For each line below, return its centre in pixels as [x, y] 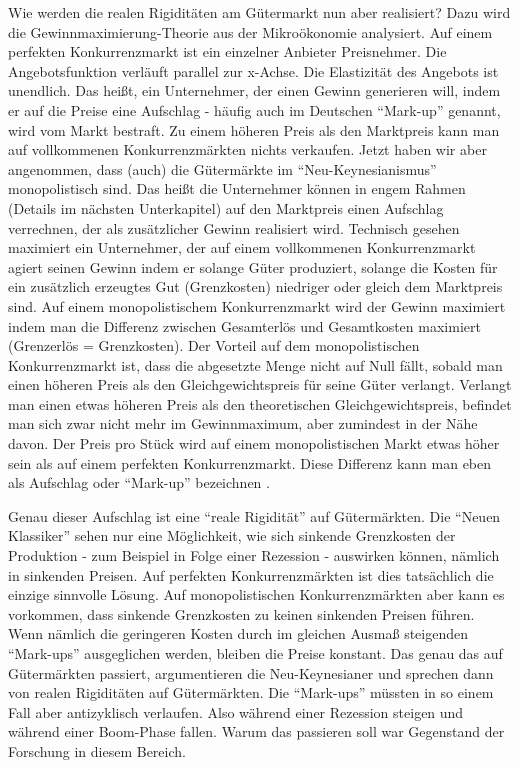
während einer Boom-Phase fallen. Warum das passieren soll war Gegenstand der [256, 731]
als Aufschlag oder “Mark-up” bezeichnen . [139, 482]
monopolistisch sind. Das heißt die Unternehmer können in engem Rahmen [237, 188]
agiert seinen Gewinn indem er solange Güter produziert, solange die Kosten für [253, 266]
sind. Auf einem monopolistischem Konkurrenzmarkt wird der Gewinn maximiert [257, 305]
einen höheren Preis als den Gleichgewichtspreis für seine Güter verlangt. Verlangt [260, 384]
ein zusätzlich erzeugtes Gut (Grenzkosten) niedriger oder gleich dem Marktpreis [255, 286]
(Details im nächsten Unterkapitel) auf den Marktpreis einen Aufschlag [226, 207]
